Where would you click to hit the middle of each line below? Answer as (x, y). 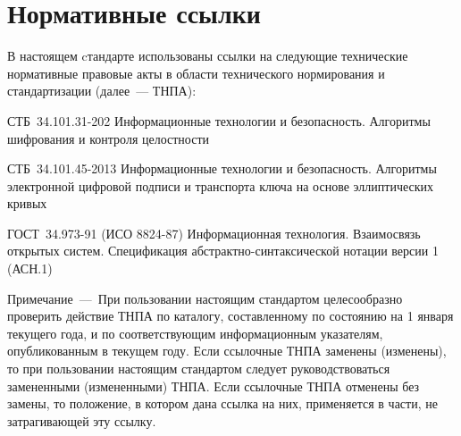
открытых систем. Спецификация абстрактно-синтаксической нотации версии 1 (223, 251)
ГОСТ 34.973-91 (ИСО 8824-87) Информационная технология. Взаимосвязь (214, 233)
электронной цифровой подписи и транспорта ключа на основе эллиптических (221, 185)
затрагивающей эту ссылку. (82, 420)
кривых (27, 203)
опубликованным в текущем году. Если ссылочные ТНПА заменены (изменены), (227, 351)
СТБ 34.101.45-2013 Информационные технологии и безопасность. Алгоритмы (222, 168)
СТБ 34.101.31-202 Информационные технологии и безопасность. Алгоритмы (219, 120)
